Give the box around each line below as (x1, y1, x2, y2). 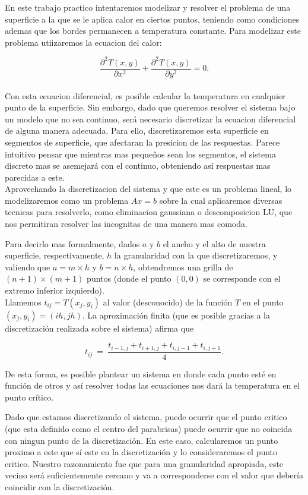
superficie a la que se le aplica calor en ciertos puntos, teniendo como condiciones (5, 12, 300, 25)
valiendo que (5, 260, 50, 273)
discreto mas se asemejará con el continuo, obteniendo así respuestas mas (5, 159, 271, 172)
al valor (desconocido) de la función (103, 295, 233, 308)
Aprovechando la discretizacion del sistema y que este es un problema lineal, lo (5, 182, 292, 195)
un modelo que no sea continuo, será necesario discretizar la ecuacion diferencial (5, 112, 296, 125)
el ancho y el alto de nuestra (163, 237, 266, 250)
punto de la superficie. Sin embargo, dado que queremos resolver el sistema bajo (5, 101, 296, 113)
